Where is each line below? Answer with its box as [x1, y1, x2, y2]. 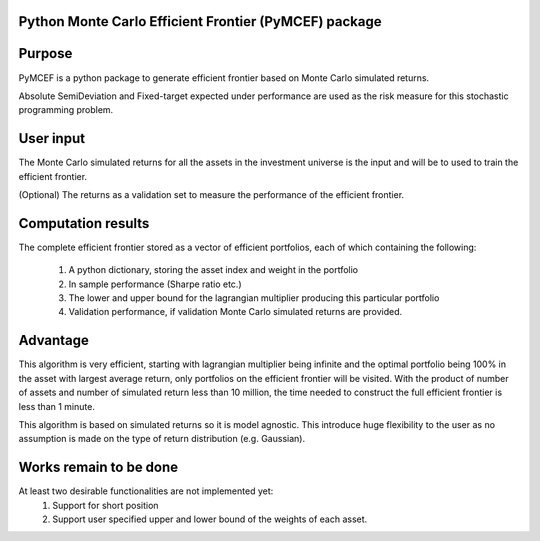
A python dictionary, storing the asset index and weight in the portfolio [68, 264, 359, 276]
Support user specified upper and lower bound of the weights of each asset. [52, 513, 368, 525]
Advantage [18, 332, 90, 349]
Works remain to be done [18, 459, 179, 476]
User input [18, 130, 85, 147]
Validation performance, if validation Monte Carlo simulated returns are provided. [68, 306, 403, 318]
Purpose [18, 45, 73, 62]
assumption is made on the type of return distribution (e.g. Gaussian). [18, 433, 305, 445]
